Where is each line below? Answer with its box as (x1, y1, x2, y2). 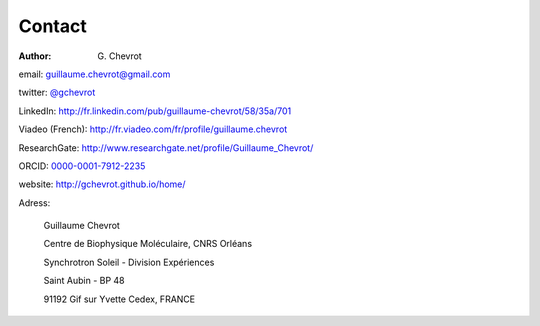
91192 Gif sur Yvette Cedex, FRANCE (43, 293, 195, 305)
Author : (18, 50, 52, 62)
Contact (18, 15, 87, 37)
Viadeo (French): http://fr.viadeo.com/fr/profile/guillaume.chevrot (18, 123, 288, 135)
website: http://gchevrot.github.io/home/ (18, 178, 186, 190)
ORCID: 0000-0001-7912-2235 (18, 160, 146, 172)
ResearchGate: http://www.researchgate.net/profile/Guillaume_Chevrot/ (18, 141, 314, 154)
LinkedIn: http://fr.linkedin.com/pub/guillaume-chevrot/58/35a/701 (18, 105, 292, 117)
